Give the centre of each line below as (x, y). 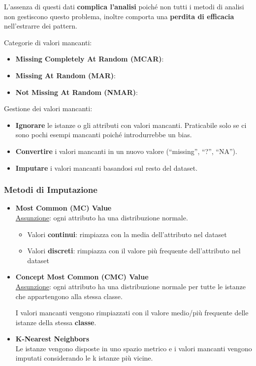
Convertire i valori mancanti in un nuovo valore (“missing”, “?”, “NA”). (126, 151)
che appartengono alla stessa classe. (69, 296)
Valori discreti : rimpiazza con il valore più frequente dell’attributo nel (134, 251)
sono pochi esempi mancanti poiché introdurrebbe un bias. (104, 135)
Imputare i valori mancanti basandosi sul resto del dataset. (107, 168)
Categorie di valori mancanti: (48, 42)
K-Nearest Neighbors (52, 339)
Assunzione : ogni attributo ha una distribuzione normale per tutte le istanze (130, 286)
